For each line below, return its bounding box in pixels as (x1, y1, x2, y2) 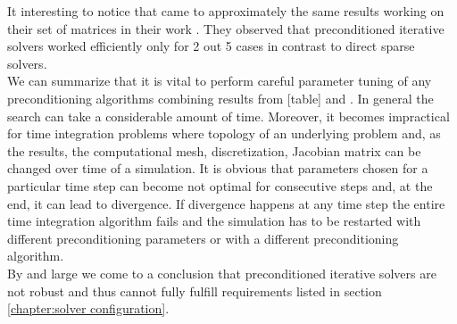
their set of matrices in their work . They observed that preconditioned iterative (7, 19, 445, 37)
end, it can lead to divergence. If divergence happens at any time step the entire (7, 194, 445, 212)
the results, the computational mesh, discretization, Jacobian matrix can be (7, 141, 421, 160)
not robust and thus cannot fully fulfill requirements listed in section (7, 281, 382, 300)
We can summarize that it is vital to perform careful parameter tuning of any (7, 71, 432, 90)
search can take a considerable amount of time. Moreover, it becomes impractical (7, 106, 450, 125)
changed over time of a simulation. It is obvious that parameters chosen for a (7, 159, 428, 178)
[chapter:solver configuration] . (7, 299, 170, 318)
